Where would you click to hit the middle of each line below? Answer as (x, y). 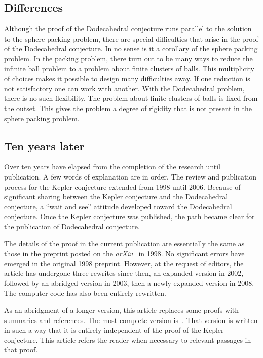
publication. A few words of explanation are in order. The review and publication (130, 176)
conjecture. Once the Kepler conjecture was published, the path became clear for (129, 216)
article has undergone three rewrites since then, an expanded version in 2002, (124, 273)
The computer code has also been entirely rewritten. (85, 293)
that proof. (21, 350)
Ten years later (44, 145)
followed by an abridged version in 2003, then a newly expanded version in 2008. (129, 283)
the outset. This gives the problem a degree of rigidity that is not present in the (128, 108)
